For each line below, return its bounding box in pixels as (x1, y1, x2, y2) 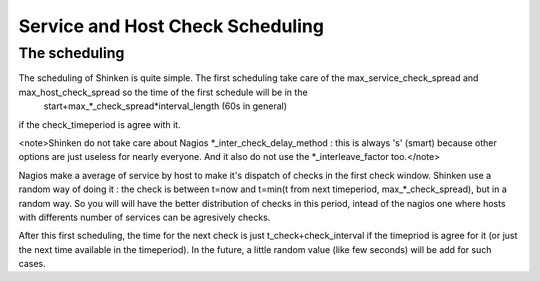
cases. (18, 258, 46, 270)
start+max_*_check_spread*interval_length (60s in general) (43, 100, 288, 112)
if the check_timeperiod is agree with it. (18, 118, 181, 130)
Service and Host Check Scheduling (18, 15, 325, 37)
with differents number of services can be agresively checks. (18, 211, 271, 223)
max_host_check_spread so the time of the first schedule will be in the (18, 86, 309, 98)
